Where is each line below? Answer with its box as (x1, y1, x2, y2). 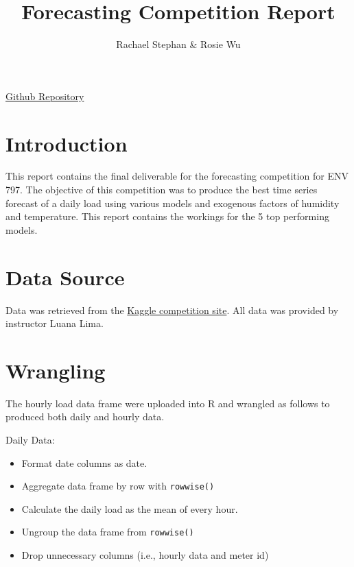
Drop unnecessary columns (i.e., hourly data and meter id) (21, 548, 269, 562)
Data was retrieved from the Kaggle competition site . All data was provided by (5, 302, 339, 317)
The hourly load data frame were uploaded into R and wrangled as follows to (5, 396, 330, 410)
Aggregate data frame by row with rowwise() (21, 479, 215, 493)
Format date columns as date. (21, 455, 147, 470)
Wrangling (5, 356, 106, 384)
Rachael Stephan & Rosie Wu (116, 37, 241, 51)
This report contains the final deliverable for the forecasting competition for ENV (5, 169, 349, 183)
